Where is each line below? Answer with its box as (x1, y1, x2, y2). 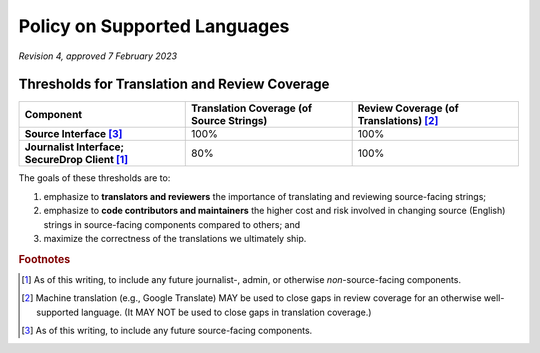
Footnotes (18, 252, 71, 266)
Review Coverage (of (357, 101, 459, 115)
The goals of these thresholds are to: (18, 172, 171, 184)
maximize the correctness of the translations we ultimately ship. (43, 233, 307, 245)
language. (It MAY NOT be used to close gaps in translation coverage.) (81, 306, 372, 318)
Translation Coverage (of (191, 101, 313, 115)
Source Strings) (191, 114, 268, 128)
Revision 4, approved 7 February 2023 (18, 50, 178, 62)
